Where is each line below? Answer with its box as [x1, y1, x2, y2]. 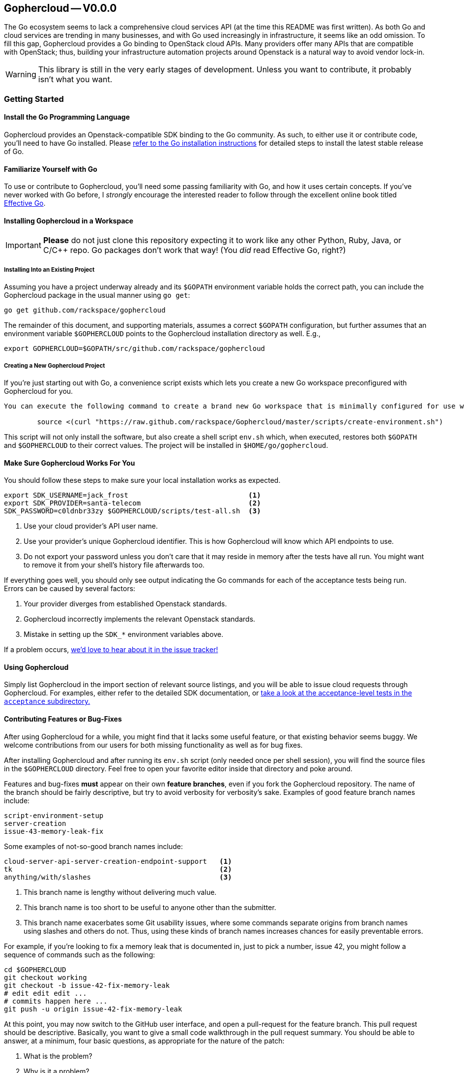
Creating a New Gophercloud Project [4, 362, 105, 369]
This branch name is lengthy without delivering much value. [24, 887, 217, 896]
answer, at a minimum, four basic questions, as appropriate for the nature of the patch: [4, 1036, 285, 1045]
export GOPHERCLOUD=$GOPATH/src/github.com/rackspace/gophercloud [4, 345, 265, 353]
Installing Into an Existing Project [4, 266, 95, 273]
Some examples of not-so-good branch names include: [4, 842, 183, 851]
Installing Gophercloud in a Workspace [4, 216, 134, 225]
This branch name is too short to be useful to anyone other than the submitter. [24, 903, 276, 912]
